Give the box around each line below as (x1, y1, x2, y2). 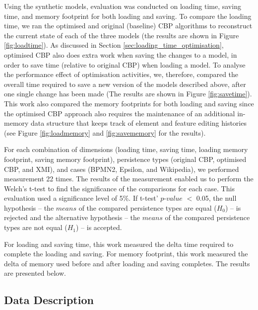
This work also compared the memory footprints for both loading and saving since (4, 98, 254, 108)
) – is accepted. (76, 222, 122, 232)
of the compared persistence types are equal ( (78, 202, 217, 213)
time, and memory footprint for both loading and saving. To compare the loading (4, 10, 252, 21)
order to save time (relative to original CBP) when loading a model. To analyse (4, 59, 246, 70)
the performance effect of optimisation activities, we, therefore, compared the (4, 69, 239, 79)
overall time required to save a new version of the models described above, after (4, 78, 246, 89)
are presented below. (4, 268, 66, 278)
